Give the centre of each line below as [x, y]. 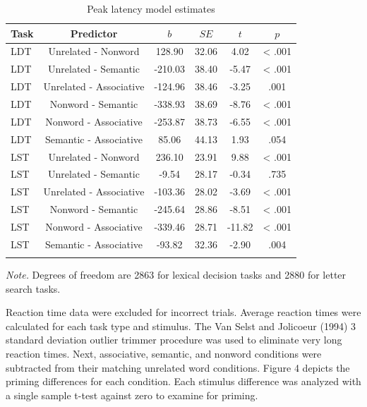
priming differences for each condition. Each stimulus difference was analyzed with [183, 381]
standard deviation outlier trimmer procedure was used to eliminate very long [174, 340]
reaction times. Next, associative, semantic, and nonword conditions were [164, 354]
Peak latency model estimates [151, 8]
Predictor [94, 33]
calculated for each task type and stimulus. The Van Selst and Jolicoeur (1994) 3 [181, 326]
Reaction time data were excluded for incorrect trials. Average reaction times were [183, 312]
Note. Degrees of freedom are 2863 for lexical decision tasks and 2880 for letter [176, 275]
